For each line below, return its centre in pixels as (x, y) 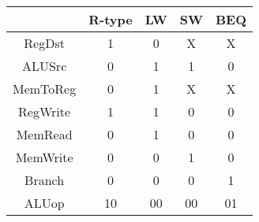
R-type (111, 19)
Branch (45, 180)
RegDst (44, 43)
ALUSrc (44, 66)
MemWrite (44, 157)
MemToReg (45, 89)
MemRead (44, 134)
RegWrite (45, 111)
